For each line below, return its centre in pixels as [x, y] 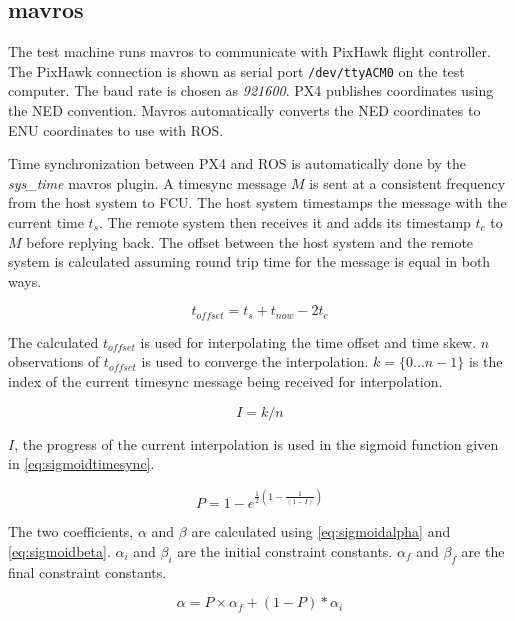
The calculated [53, 341]
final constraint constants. [87, 571]
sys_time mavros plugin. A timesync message [147, 182]
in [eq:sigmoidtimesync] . [81, 463]
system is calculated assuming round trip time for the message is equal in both [249, 261]
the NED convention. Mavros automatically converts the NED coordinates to [244, 110]
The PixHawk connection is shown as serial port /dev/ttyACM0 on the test [236, 70]
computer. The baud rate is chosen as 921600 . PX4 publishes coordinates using [251, 90]
